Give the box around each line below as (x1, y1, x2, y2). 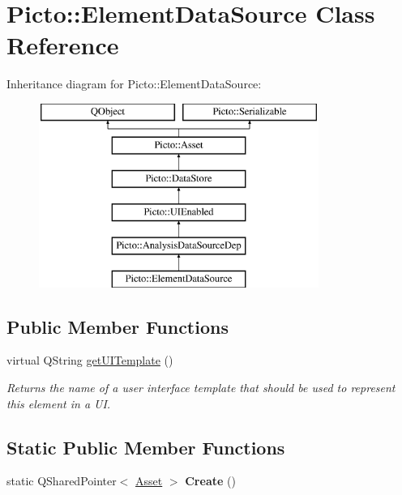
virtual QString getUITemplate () (6, 352, 173, 369)
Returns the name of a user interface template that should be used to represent (6, 379, 396, 396)
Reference (6, 28, 119, 62)
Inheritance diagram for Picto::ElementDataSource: (6, 75, 262, 92)
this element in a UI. (6, 395, 111, 412)
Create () (185, 472, 236, 489)
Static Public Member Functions (6, 434, 285, 459)
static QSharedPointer (6, 472, 117, 489)
